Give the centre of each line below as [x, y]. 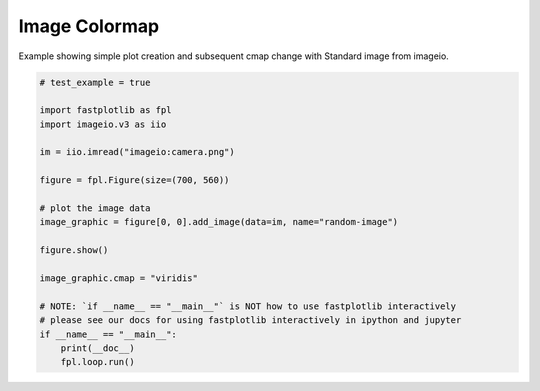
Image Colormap [89, 26]
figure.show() [74, 250]
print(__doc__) [97, 348]
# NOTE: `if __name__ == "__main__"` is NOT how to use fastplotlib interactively [248, 306]
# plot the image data [95, 208]
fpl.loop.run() [97, 362]
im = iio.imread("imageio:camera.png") [137, 152]
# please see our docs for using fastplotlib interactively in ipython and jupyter [250, 320]
